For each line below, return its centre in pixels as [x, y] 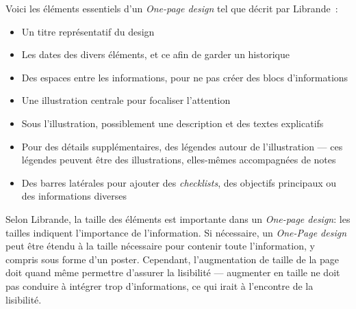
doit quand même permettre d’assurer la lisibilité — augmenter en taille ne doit [173, 272]
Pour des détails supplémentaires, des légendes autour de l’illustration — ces [182, 146]
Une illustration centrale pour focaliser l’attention [126, 100]
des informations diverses [74, 196]
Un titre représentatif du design [88, 31]
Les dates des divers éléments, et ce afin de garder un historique [155, 54]
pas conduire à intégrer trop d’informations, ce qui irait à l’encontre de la [160, 285]
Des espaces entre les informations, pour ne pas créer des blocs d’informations [185, 77]
